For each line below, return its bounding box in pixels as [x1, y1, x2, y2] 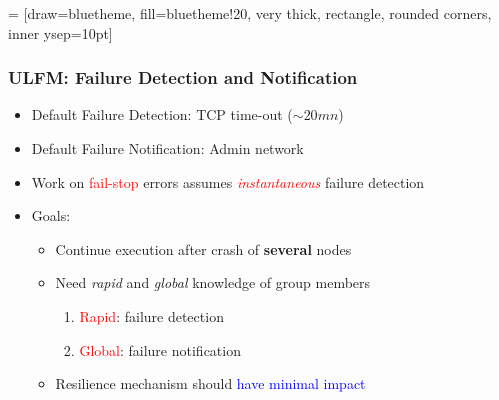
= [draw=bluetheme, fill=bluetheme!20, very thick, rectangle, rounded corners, [8, 3, 492, 23]
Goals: [31, 205, 71, 226]
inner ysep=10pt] [8, 22, 113, 43]
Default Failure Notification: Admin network [31, 138, 304, 158]
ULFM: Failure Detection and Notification [8, 65, 358, 90]
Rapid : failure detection [79, 305, 224, 326]
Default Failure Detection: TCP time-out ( [31, 104, 293, 125]
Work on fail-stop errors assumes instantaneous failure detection [31, 171, 425, 192]
